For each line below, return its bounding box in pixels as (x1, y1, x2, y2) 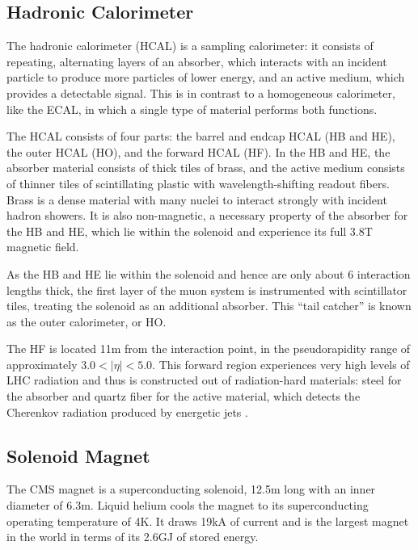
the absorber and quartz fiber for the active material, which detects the (6, 388, 361, 405)
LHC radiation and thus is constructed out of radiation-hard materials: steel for (6, 372, 402, 388)
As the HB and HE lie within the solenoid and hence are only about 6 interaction (6, 265, 411, 282)
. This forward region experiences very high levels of (152, 355, 410, 372)
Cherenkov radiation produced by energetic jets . (6, 403, 248, 420)
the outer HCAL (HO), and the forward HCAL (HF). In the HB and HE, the (6, 143, 391, 160)
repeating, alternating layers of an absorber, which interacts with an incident (6, 52, 387, 69)
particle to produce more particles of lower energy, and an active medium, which (6, 69, 405, 86)
